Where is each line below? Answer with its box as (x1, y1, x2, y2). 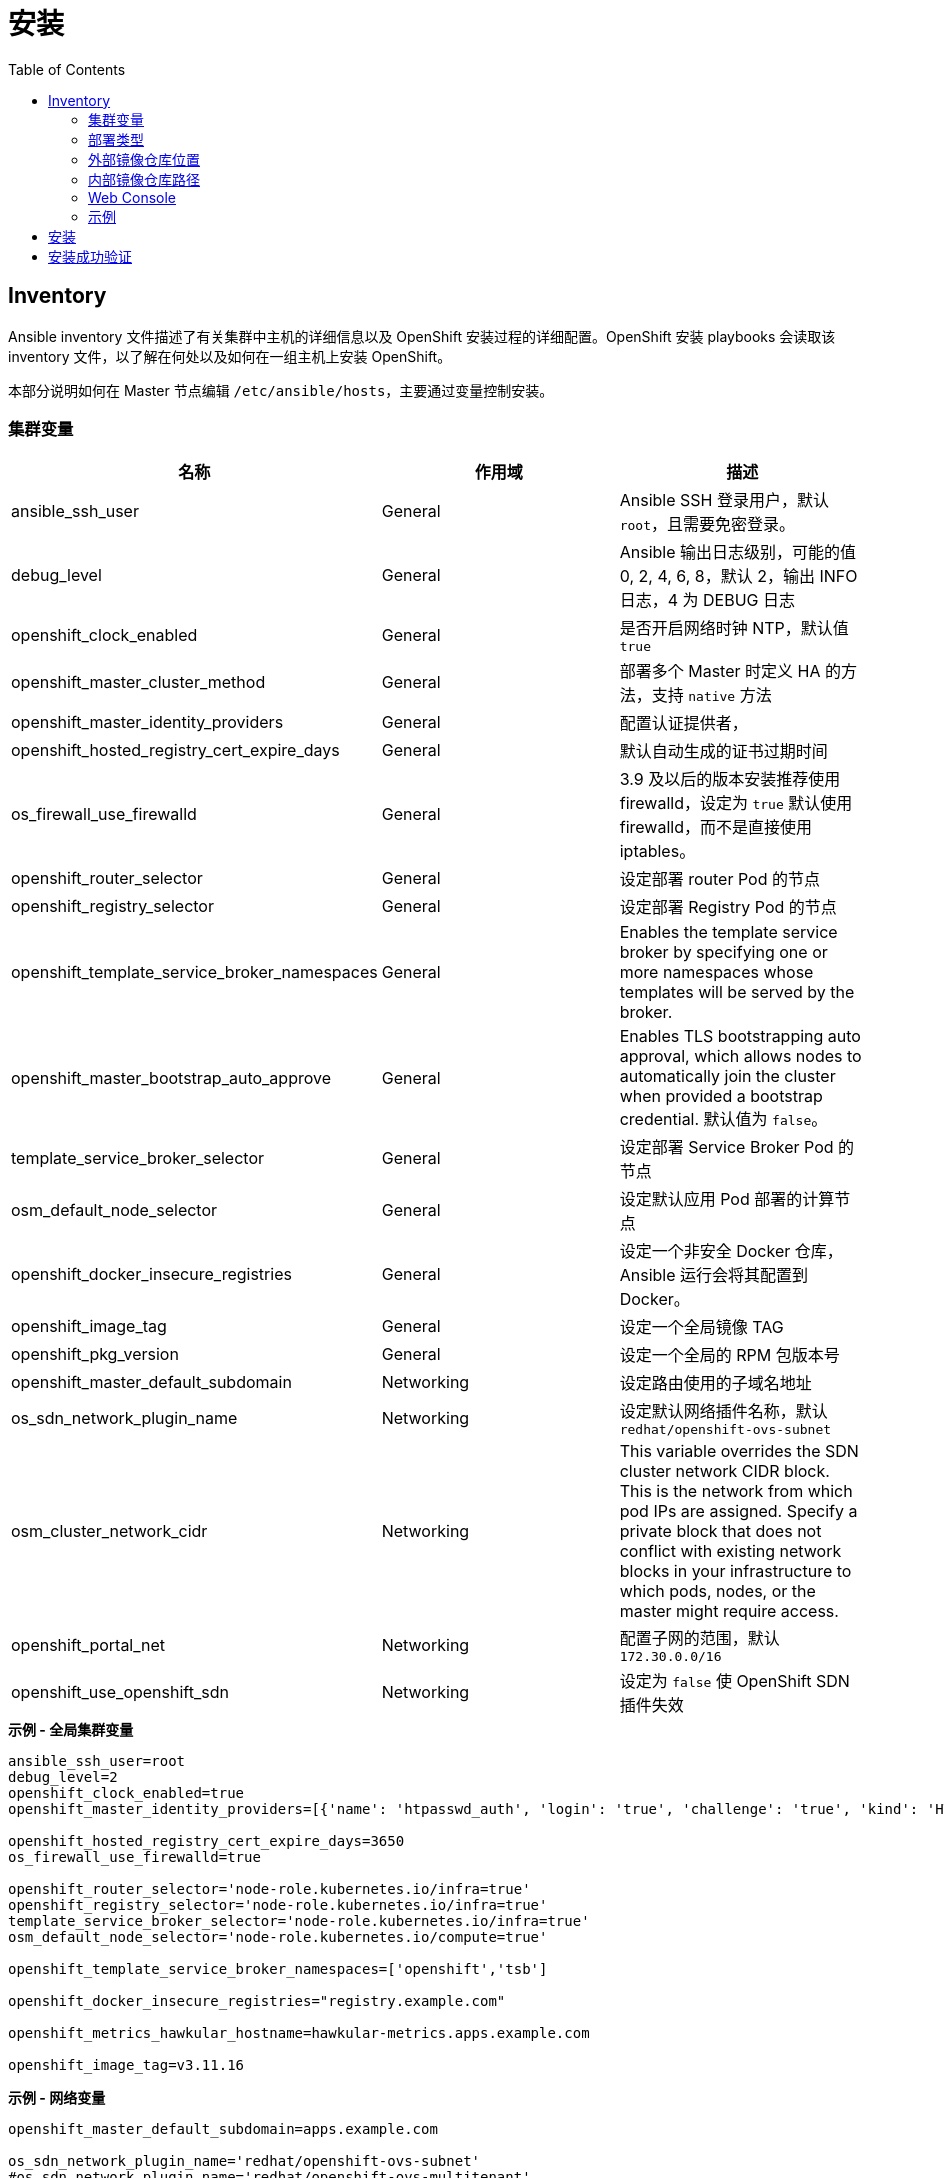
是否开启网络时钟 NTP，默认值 (619, 618, 849, 639)
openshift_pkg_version (11, 1344, 179, 1365)
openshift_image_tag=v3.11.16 (8, 2057, 245, 2074)
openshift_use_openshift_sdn (11, 1682, 229, 1703)
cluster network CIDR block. (619, 1461, 830, 1482)
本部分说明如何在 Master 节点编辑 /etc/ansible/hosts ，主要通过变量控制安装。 (8, 381, 554, 399)
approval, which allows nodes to (619, 1046, 862, 1067)
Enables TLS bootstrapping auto (619, 1026, 861, 1047)
